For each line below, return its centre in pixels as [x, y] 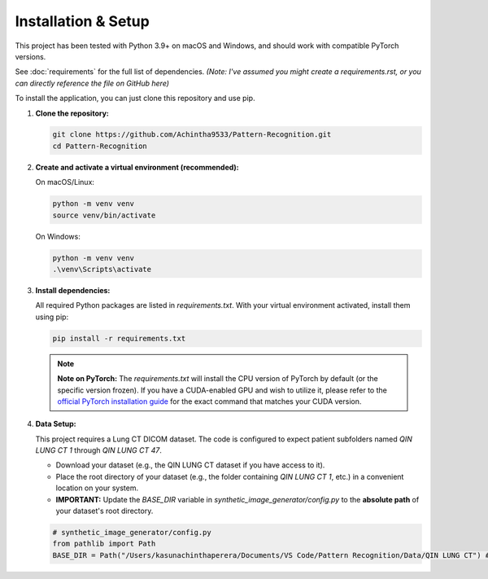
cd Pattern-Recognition [100, 146]
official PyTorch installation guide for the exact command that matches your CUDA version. [209, 401]
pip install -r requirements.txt [119, 338]
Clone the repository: [72, 113]
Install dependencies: [73, 290]
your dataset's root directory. [105, 511]
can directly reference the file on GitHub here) [92, 83]
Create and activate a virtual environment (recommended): [137, 167]
